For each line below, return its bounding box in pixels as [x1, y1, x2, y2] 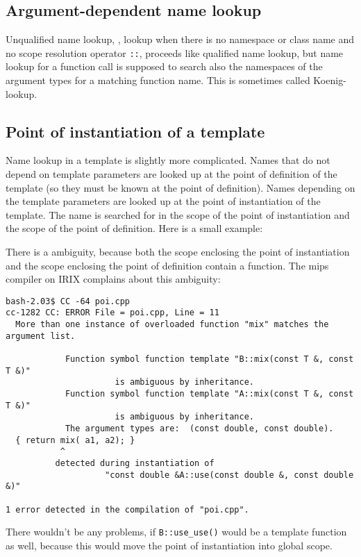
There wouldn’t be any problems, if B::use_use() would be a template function [6, 524, 347, 539]
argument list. [6, 331, 76, 341]
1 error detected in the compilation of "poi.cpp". [6, 504, 249, 515]
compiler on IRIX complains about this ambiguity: [6, 272, 221, 286]
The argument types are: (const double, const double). [65, 424, 334, 433]
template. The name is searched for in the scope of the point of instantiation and [6, 207, 350, 222]
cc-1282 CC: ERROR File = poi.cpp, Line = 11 [6, 308, 219, 318]
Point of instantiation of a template [6, 120, 265, 142]
